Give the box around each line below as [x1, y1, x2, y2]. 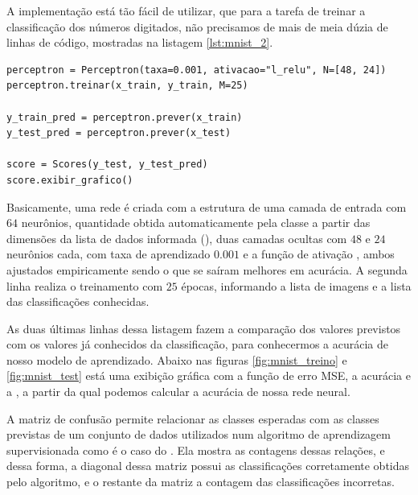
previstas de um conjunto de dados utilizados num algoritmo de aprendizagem [6, 426, 391, 443]
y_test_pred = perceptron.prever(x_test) [6, 127, 232, 139]
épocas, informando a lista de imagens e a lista [181, 277, 412, 294]
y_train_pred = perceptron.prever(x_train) [6, 111, 243, 123]
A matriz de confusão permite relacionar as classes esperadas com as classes [6, 410, 379, 427]
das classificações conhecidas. [6, 293, 150, 310]
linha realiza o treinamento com [6, 277, 163, 294]
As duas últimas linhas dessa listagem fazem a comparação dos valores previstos [6, 320, 401, 336]
